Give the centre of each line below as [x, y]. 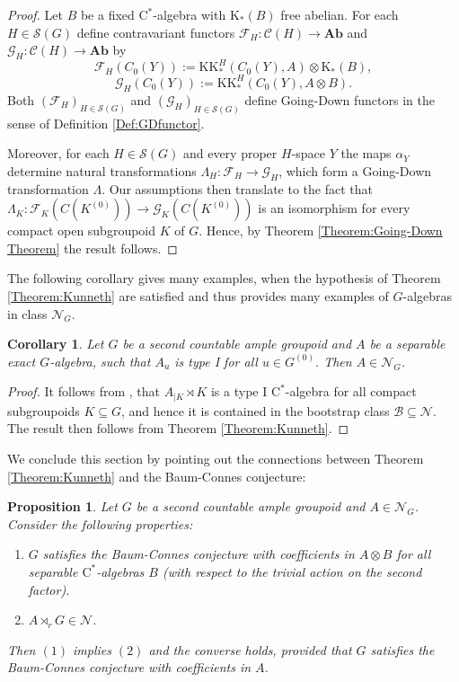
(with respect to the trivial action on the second [292, 571]
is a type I [239, 391]
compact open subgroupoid [82, 230]
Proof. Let [35, 14]
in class [27, 313]
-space [309, 153]
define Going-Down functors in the [340, 99]
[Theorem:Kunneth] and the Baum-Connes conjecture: [157, 476]
